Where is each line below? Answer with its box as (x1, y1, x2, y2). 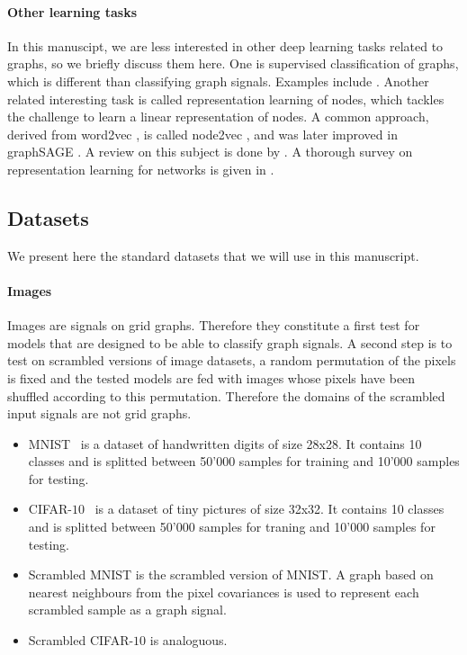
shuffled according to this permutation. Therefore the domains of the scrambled (7, 386, 445, 405)
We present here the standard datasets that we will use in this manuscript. (7, 246, 419, 265)
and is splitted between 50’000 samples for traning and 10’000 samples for (28, 517, 436, 536)
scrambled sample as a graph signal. (28, 600, 227, 619)
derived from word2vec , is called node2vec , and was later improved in (7, 124, 398, 143)
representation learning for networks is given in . (7, 159, 274, 178)
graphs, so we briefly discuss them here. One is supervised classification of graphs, (7, 54, 459, 73)
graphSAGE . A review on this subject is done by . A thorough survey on (7, 142, 413, 161)
